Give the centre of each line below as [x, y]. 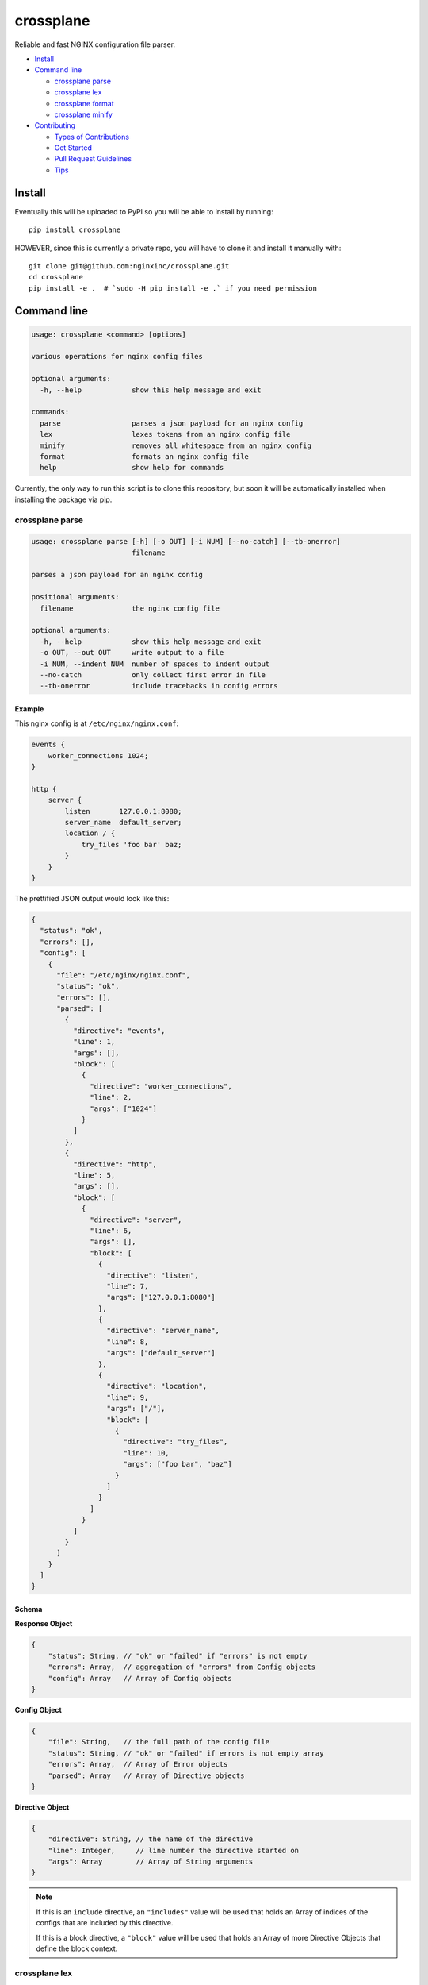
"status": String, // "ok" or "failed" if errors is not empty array [186, 1753]
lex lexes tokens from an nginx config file [165, 434]
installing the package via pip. [63, 499]
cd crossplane [56, 277]
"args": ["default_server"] [161, 1353]
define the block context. [77, 1948]
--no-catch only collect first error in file [153, 675]
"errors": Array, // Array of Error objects [138, 1764]
